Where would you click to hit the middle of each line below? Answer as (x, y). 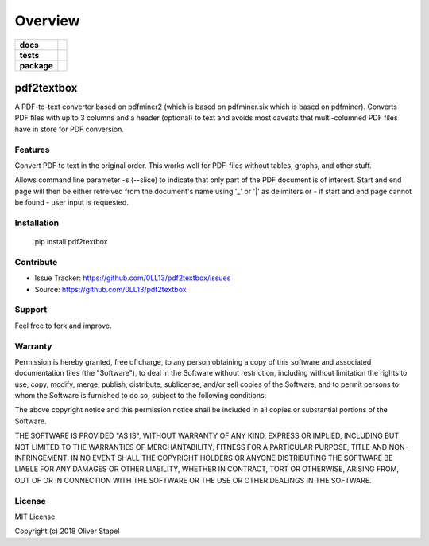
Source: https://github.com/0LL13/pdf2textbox (110, 289)
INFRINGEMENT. (42, 458)
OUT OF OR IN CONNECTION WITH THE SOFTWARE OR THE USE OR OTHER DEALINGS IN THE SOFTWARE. (193, 480)
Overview (47, 21)
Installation (37, 223)
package (36, 65)
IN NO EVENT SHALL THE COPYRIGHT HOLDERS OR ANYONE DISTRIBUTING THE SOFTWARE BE (232, 458)
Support (31, 310)
